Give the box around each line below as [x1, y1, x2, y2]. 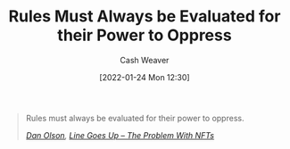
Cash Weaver [120, 54, 170, 65]
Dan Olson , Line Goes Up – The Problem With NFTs [25, 129, 215, 140]
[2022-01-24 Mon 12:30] [99, 71, 190, 82]
